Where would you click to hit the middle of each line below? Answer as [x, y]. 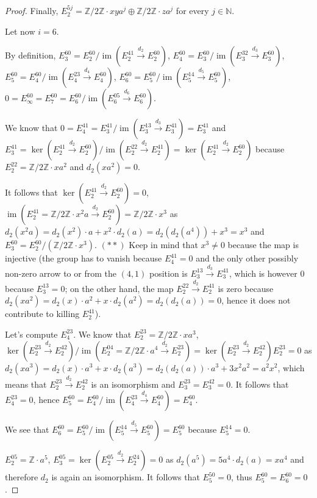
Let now [20, 31]
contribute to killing [42, 314]
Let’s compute [31, 334]
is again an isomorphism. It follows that [126, 477]
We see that [27, 429]
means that [26, 384]
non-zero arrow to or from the [61, 273]
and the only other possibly [247, 258]
